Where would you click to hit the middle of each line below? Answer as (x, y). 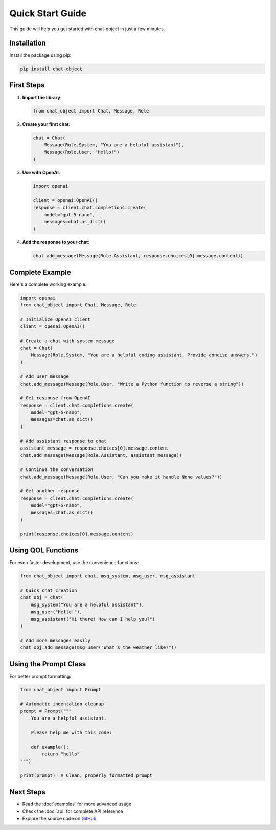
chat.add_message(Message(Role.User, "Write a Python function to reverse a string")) (132, 384)
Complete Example (40, 272)
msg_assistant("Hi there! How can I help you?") (93, 619)
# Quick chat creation (49, 590)
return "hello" (61, 754)
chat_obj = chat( (42, 598)
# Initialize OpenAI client (55, 319)
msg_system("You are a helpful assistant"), (88, 604)
